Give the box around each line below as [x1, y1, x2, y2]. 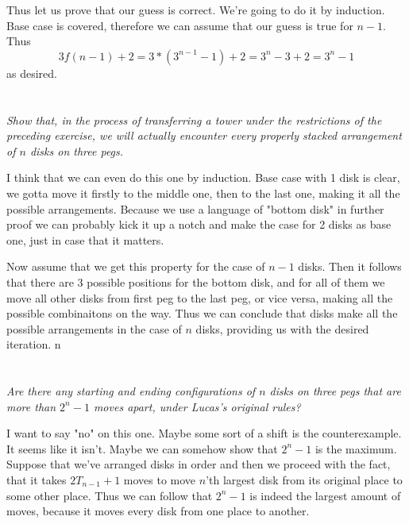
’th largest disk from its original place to [206, 472, 403, 488]
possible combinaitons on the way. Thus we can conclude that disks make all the [6, 305, 398, 322]
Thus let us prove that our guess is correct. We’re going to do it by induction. [6, 2, 385, 17]
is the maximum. [314, 440, 397, 457]
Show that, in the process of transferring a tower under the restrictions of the [6, 111, 382, 128]
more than [6, 398, 56, 414]
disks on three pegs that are [269, 383, 401, 399]
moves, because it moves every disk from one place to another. [6, 503, 310, 519]
